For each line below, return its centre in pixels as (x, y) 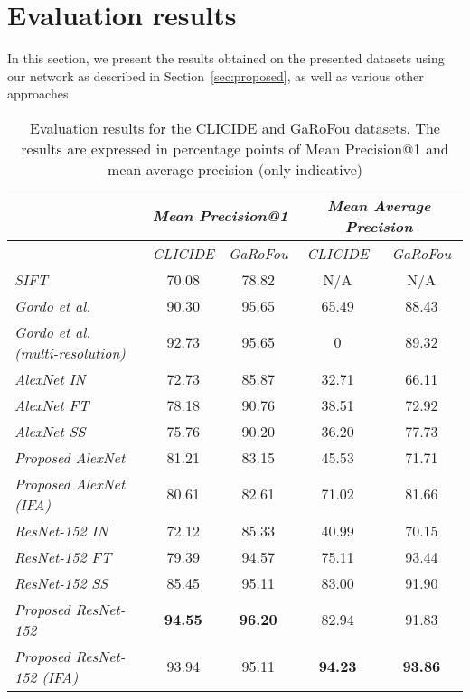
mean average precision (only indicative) (235, 169)
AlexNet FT (52, 405)
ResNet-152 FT (63, 556)
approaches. (40, 93)
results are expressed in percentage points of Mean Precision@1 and (235, 148)
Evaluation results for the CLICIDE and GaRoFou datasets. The (235, 127)
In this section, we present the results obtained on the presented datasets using (226, 58)
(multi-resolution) (70, 352)
